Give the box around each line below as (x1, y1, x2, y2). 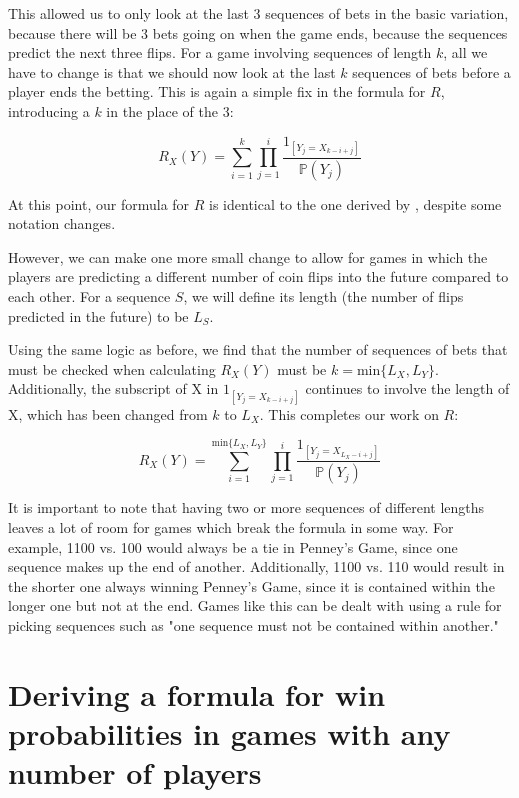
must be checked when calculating (8, 358, 216, 379)
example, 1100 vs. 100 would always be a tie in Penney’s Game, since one (8, 536, 458, 557)
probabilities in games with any (8, 712, 451, 753)
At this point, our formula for (8, 193, 190, 214)
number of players (8, 752, 262, 793)
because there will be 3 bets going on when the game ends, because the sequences (8, 22, 508, 43)
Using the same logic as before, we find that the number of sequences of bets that (8, 339, 508, 360)
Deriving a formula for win (8, 673, 386, 714)
